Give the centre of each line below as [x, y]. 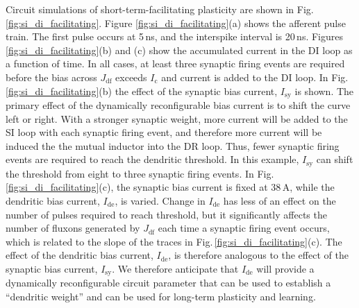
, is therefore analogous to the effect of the [258, 255]
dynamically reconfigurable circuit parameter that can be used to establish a [168, 283]
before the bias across [51, 77]
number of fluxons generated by [73, 228]
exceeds [131, 77]
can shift [335, 159]
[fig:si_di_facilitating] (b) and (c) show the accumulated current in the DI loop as [179, 50]
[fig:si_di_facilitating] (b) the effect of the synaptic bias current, [142, 91]
